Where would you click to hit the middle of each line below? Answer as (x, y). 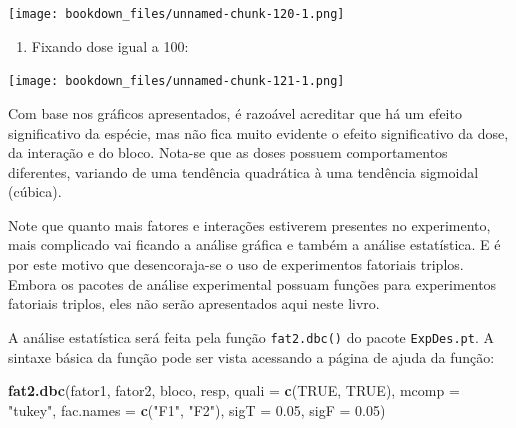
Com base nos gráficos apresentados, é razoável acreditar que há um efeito (235, 112)
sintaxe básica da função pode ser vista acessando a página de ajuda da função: (251, 356)
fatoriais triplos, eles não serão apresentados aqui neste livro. (194, 303)
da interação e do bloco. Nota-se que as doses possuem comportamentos (228, 152)
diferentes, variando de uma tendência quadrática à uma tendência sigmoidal (243, 171)
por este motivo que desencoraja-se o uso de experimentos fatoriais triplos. (236, 264)
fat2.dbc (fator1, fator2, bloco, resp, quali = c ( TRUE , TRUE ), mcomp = (234, 390)
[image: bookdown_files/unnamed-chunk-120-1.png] (176, 14)
